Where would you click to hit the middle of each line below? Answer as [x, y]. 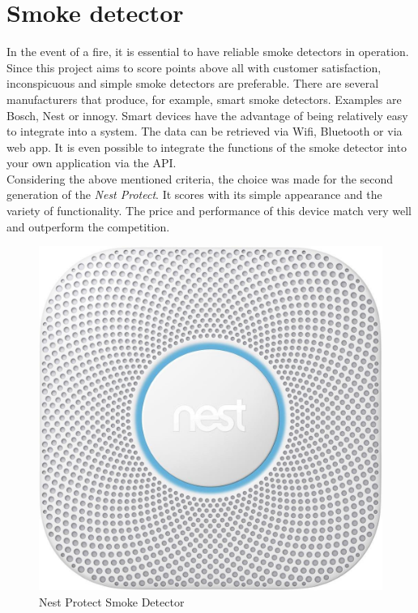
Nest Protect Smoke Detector [112, 601]
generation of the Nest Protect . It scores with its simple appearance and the [194, 194]
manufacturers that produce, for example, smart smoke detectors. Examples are [204, 99]
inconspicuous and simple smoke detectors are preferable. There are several [193, 83]
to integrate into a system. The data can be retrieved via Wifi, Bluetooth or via [205, 131]
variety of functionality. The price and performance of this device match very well [209, 211]
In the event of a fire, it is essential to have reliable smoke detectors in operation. [208, 52]
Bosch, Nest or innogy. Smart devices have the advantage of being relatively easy [207, 115]
